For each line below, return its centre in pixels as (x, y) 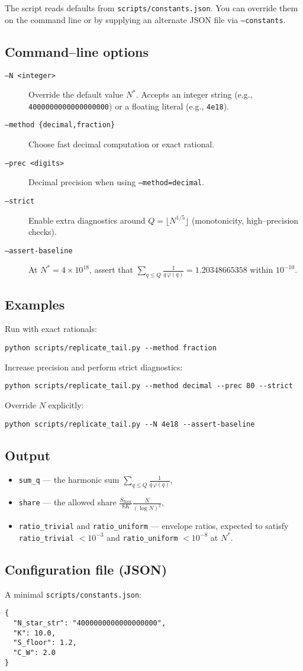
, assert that (111, 270)
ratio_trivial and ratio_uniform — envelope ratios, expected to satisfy (154, 526)
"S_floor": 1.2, (45, 643)
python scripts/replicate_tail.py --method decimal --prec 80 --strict (149, 386)
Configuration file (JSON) (86, 569)
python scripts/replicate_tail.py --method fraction (111, 348)
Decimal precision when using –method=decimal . (117, 182)
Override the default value (76, 94)
